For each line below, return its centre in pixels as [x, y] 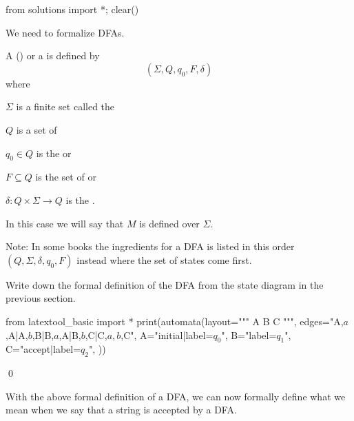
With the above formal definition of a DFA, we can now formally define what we [176, 396]
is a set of [37, 129]
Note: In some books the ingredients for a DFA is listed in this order [150, 246]
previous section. [41, 298]
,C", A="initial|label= [167, 335]
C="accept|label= [43, 349]
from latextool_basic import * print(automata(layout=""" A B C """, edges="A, [175, 321]
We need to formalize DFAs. [65, 32]
